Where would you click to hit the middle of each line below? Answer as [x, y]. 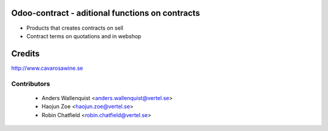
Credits [26, 54]
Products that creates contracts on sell [75, 28]
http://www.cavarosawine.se [47, 68]
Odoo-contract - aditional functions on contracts [106, 13]
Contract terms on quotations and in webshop [84, 36]
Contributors [31, 84]
